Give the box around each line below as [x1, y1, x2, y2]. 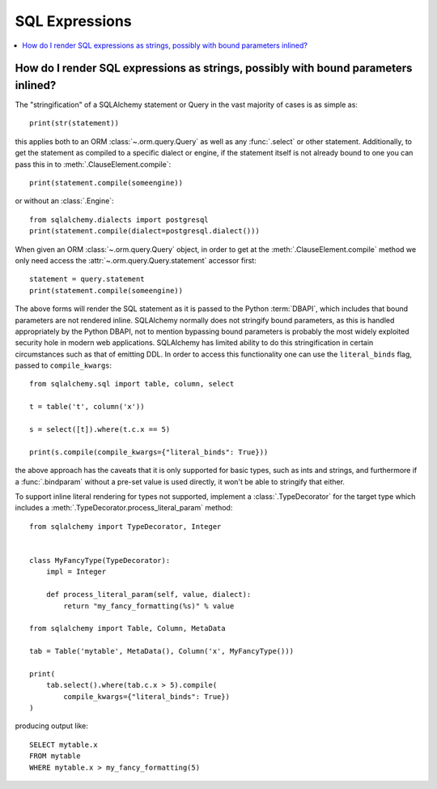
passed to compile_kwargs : [15, 360, 112, 370]
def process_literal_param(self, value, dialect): [45, 590, 252, 599]
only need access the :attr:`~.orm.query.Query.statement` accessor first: [15, 255, 257, 265]
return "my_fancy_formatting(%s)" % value [63, 601, 235, 611]
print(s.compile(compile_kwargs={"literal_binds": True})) [29, 447, 269, 457]
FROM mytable [29, 752, 81, 761]
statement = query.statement [29, 275, 145, 284]
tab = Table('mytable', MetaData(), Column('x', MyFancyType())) [29, 646, 295, 656]
